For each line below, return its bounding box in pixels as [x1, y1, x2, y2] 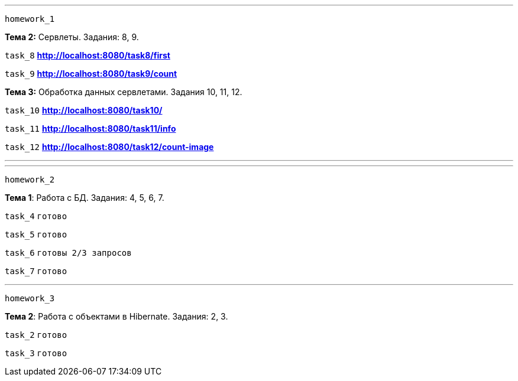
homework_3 [5, 294, 55, 303]
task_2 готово [5, 330, 67, 340]
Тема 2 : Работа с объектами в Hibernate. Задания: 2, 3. [5, 311, 228, 321]
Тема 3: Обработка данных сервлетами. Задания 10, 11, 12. [5, 87, 242, 97]
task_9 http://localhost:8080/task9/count [5, 69, 177, 79]
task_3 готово [5, 349, 67, 358]
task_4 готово [5, 211, 67, 221]
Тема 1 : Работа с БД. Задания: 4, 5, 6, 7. [5, 193, 164, 203]
